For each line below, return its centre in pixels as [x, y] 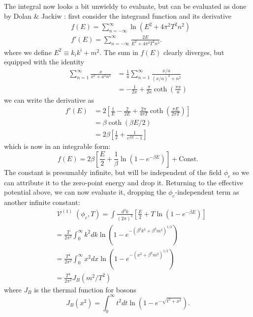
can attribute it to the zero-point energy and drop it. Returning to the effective [124, 182]
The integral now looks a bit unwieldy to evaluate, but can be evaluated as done [125, 6]
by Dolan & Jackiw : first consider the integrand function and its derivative [118, 15]
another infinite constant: [42, 202]
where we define [28, 52]
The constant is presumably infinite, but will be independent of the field [113, 172]
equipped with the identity [44, 62]
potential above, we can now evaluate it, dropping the [85, 192]
